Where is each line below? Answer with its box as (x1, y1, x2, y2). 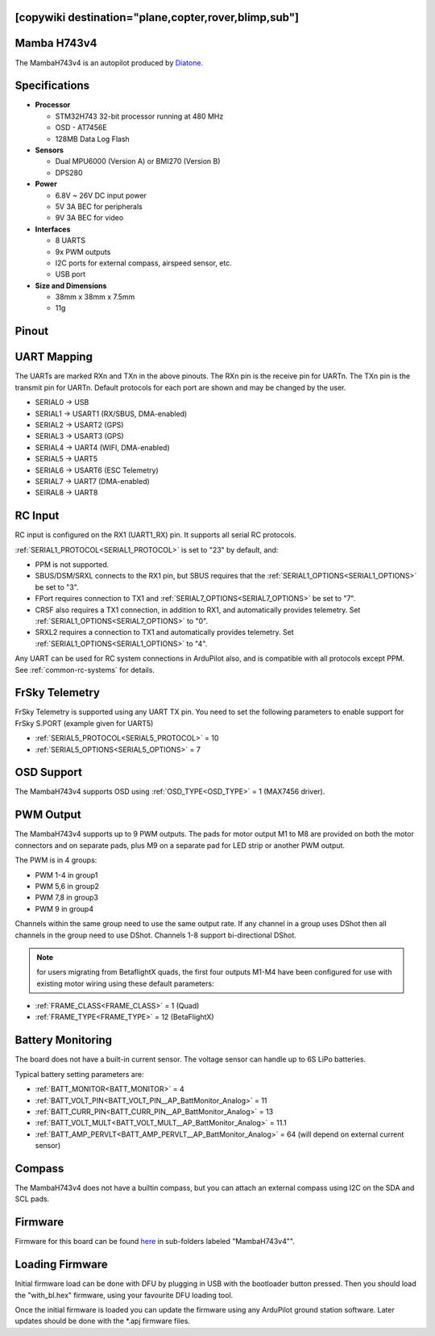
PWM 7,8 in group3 (35, 892, 98, 903)
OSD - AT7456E (55, 123, 108, 132)
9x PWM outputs (55, 247, 111, 257)
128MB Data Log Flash (55, 134, 130, 144)
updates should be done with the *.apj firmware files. (14, 1316, 191, 1326)
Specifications (14, 79, 90, 93)
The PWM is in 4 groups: (14, 855, 97, 865)
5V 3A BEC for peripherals (55, 202, 143, 211)
